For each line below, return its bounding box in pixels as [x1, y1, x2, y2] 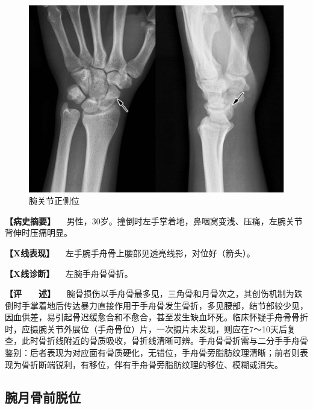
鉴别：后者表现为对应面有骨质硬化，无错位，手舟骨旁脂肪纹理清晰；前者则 [5, 346, 300, 359]
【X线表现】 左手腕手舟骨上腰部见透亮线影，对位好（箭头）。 [5, 246, 255, 259]
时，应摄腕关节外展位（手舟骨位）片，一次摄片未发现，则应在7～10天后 [5, 322, 287, 335]
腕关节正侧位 [29, 194, 79, 207]
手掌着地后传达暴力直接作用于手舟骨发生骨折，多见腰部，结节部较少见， [21, 299, 308, 311]
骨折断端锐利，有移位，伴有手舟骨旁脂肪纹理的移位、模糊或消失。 [21, 358, 283, 370]
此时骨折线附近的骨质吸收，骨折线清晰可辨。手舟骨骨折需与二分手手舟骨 [21, 334, 308, 347]
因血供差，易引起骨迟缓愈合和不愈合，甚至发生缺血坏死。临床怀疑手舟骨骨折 [5, 311, 308, 323]
